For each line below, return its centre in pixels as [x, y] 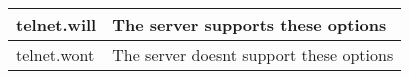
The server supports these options [249, 24]
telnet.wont [55, 54]
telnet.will [56, 24]
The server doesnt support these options [253, 54]
